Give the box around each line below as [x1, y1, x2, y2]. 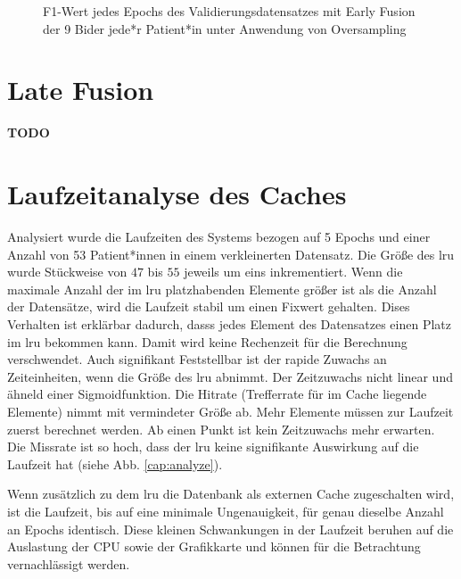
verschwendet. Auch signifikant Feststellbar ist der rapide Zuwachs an [7, 350, 387, 368]
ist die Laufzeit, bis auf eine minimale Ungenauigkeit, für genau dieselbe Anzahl [7, 501, 444, 520]
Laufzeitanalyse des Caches [7, 176, 347, 212]
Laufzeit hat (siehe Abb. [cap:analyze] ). [7, 454, 223, 473]
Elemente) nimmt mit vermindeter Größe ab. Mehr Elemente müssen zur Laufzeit [7, 401, 454, 420]
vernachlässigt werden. [7, 554, 130, 573]
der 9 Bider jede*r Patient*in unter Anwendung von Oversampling [43, 19, 407, 37]
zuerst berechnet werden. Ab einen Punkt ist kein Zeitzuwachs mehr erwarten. [7, 419, 435, 438]
